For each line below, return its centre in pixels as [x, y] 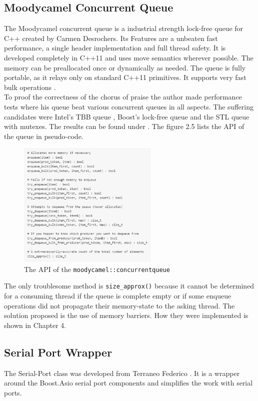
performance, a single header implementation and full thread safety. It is [115, 48]
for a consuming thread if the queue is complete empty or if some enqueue [118, 296]
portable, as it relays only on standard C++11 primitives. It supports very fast [125, 77]
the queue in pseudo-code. [44, 136]
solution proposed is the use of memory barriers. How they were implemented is [126, 315]
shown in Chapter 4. [35, 325]
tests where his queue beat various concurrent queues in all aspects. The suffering [129, 106]
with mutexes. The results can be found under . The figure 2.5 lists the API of [124, 126]
